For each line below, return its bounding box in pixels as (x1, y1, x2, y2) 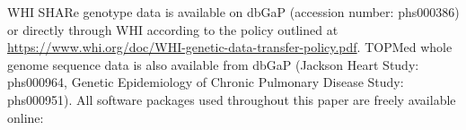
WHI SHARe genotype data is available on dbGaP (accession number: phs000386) (7, 3, 460, 21)
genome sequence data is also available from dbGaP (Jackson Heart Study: (7, 55, 419, 74)
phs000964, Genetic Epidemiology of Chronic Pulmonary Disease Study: (7, 73, 404, 91)
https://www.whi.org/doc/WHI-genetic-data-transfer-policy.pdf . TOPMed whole (7, 38, 453, 56)
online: (7, 108, 44, 126)
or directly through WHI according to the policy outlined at (7, 20, 339, 39)
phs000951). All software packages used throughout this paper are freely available (7, 90, 456, 108)
